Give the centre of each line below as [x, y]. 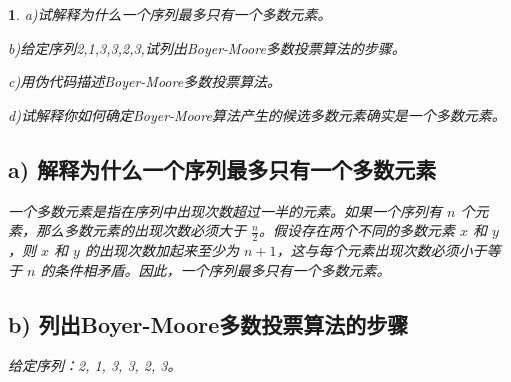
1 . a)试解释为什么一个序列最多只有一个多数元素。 [170, 14]
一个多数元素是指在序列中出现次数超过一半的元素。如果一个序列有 [225, 210]
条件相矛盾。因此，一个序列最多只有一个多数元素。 [222, 269]
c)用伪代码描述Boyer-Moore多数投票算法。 [145, 81]
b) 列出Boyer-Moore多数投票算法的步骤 [208, 323]
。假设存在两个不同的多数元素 [356, 230]
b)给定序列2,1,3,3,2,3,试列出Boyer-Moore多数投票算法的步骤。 [207, 47]
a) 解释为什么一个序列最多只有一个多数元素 [222, 168]
